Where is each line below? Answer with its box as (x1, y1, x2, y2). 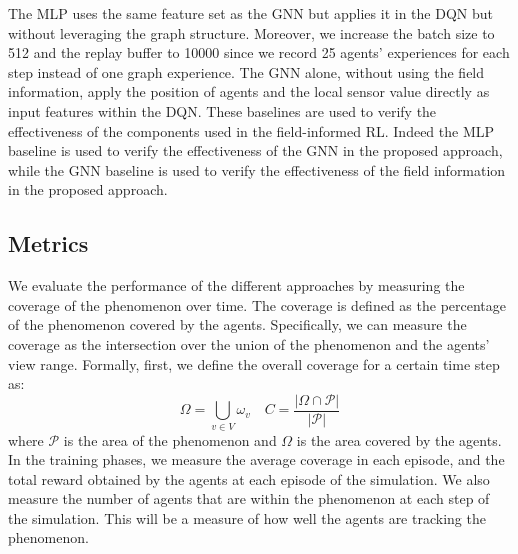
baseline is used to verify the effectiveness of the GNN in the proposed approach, (8, 140, 503, 161)
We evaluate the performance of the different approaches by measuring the (8, 275, 465, 296)
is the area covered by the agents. (296, 429, 502, 450)
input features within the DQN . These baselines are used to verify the (8, 100, 437, 121)
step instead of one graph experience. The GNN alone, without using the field (8, 61, 485, 82)
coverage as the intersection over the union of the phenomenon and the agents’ (8, 333, 490, 354)
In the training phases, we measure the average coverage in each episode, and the (8, 449, 505, 470)
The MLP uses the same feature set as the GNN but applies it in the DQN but (8, 3, 493, 23)
